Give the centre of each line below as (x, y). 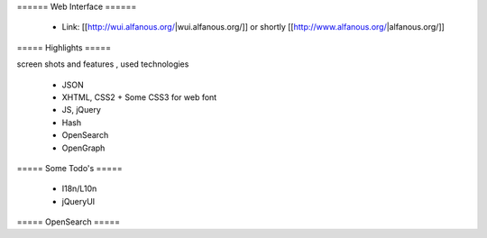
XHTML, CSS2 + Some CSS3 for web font (139, 97)
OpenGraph (83, 148)
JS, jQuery (81, 110)
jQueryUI (78, 201)
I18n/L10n (79, 188)
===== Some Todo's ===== (69, 168)
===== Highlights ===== (64, 47)
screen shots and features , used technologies (103, 64)
